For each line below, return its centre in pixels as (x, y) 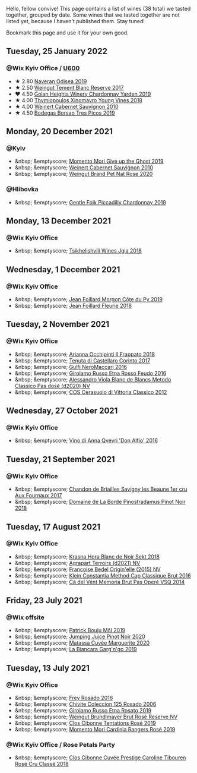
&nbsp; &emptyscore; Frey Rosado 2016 (64, 698)
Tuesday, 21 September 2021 (61, 459)
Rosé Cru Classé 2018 (42, 764)
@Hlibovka (22, 190)
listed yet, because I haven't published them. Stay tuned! (76, 21)
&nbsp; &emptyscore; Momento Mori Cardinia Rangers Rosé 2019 (95, 730)
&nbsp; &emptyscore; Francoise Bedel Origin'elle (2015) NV (88, 569)
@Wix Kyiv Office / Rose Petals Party (61, 745)
